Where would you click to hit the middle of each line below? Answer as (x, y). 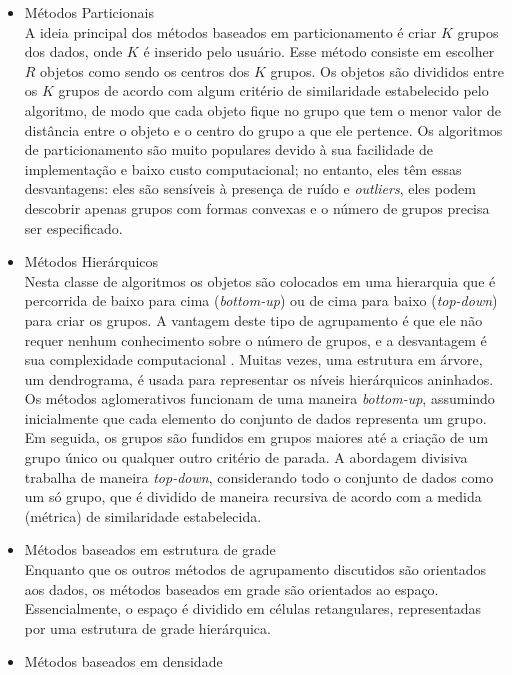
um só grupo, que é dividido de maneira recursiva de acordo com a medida (253, 496)
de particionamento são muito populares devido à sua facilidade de (229, 149)
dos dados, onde (73, 51)
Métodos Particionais (89, 12)
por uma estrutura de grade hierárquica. (147, 627)
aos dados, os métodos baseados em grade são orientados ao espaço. (231, 588)
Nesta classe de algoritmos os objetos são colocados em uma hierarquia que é (260, 280)
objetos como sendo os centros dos (145, 70)
